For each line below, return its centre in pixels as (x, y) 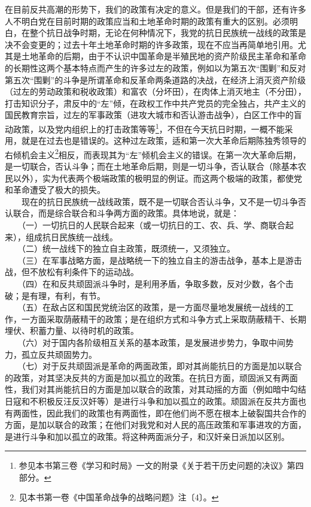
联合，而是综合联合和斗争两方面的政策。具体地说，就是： (126, 213)
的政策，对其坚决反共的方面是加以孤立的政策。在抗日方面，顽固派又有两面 (151, 377)
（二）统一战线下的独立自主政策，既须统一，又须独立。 (128, 248)
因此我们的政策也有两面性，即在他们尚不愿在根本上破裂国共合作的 (176, 413)
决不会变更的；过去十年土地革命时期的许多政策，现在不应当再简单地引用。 (151, 44)
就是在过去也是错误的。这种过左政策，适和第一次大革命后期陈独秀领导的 (164, 141)
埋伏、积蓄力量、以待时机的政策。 (72, 331)
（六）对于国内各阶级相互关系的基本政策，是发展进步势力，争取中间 (153, 342)
